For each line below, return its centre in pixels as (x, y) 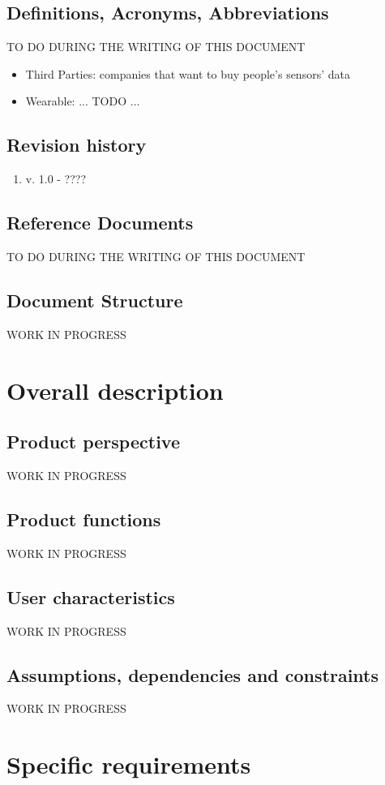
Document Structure (95, 300)
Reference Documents (100, 223)
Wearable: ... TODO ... (83, 101)
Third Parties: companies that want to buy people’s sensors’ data (188, 73)
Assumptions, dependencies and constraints (192, 674)
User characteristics (91, 596)
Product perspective (93, 442)
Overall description (115, 390)
